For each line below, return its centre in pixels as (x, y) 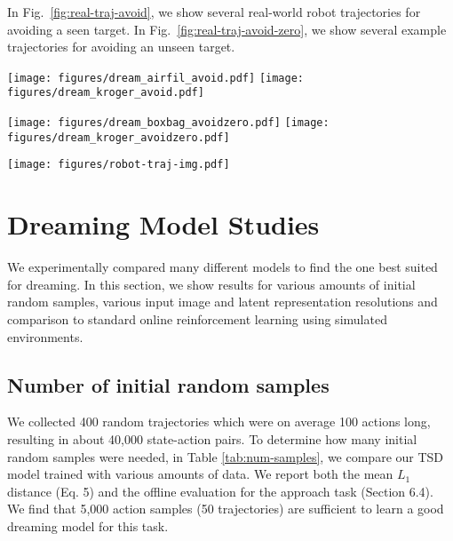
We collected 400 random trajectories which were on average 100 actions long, (219, 422)
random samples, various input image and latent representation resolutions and (223, 302)
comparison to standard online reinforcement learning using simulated (197, 318)
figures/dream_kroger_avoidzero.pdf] (119, 137)
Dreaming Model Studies (163, 224)
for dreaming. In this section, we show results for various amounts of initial (211, 284)
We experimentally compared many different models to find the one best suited (223, 267)
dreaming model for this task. (88, 525)
